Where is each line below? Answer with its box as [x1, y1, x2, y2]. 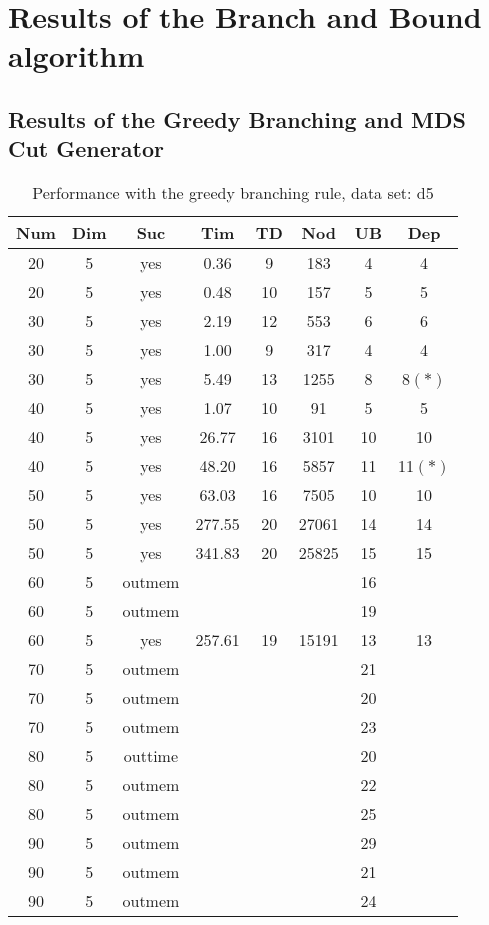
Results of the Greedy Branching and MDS [8, 103, 466, 134]
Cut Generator [8, 133, 164, 164]
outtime [123, 744, 179, 768]
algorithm [8, 35, 145, 76]
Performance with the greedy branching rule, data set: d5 [32, 181, 434, 205]
